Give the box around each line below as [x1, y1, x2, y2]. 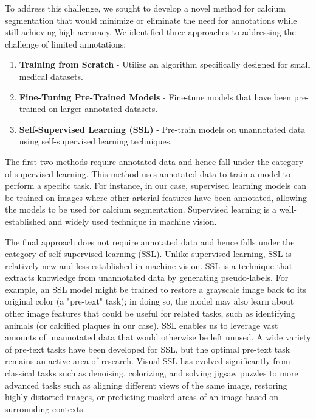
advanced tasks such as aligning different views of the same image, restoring [5, 378, 287, 391]
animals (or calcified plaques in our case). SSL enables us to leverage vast [5, 319, 278, 331]
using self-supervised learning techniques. [19, 135, 173, 147]
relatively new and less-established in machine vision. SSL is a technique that [5, 259, 293, 272]
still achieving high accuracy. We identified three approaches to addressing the [5, 26, 296, 38]
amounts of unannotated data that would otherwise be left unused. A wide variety [5, 331, 311, 343]
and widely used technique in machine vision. [48, 214, 217, 227]
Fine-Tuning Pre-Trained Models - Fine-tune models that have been [19, 90, 292, 103]
